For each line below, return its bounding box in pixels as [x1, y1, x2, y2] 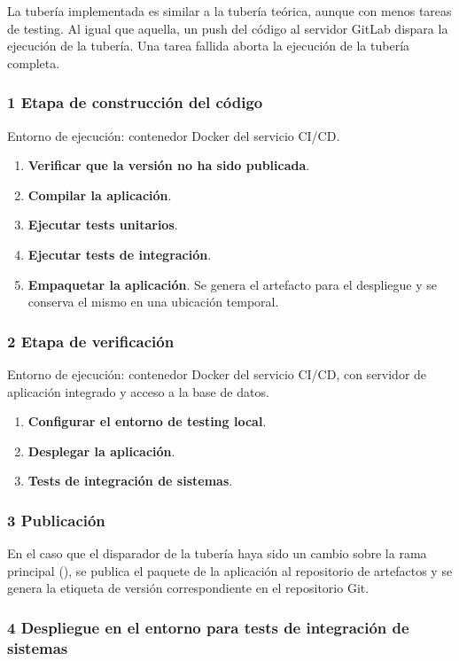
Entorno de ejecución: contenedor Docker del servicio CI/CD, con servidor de [7, 364, 427, 383]
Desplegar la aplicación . [27, 441, 175, 460]
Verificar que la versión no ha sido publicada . [27, 156, 310, 175]
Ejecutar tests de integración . [27, 245, 212, 263]
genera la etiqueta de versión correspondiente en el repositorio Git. [7, 579, 370, 597]
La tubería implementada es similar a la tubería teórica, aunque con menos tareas [7, 2, 452, 19]
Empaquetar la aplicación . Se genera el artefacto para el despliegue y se [27, 275, 437, 293]
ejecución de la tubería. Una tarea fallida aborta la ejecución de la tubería [7, 36, 410, 55]
